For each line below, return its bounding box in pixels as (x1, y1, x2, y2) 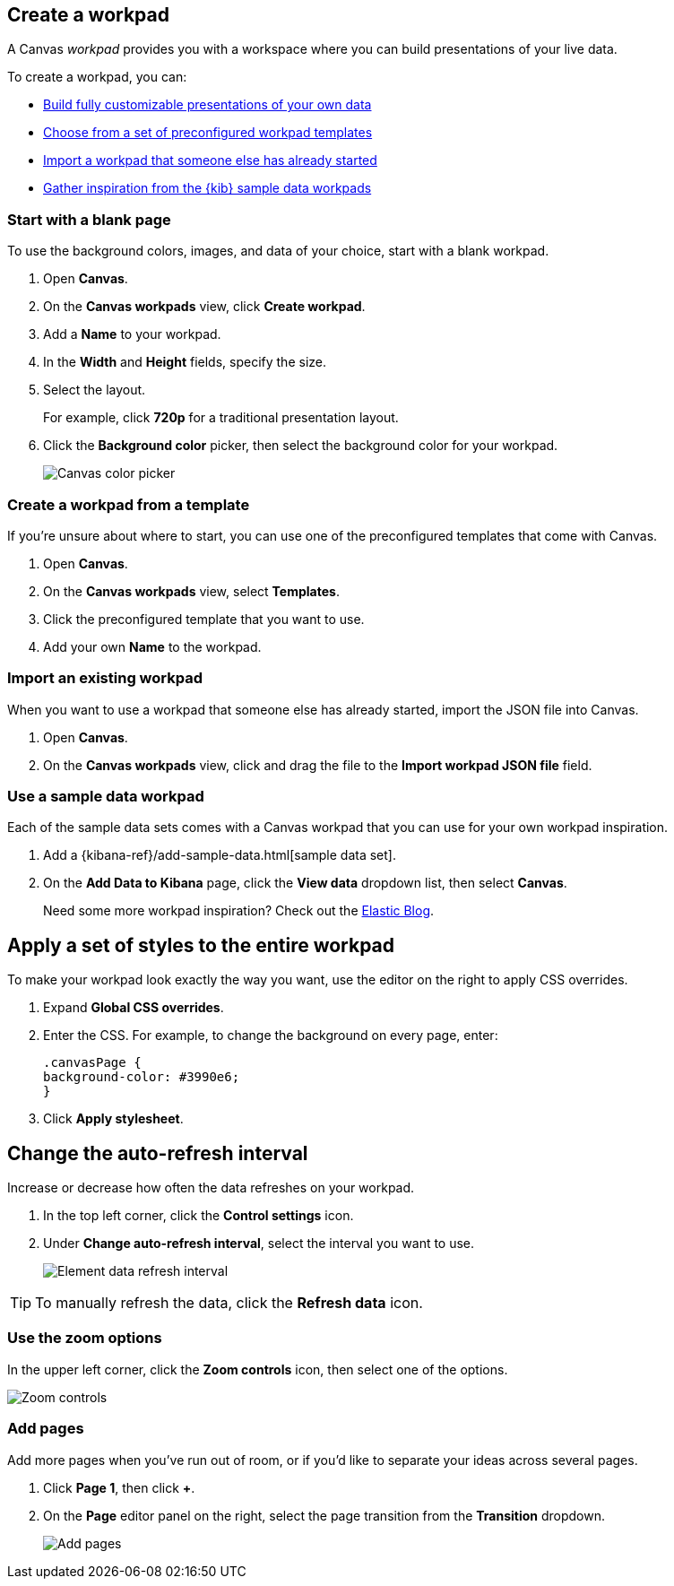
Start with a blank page (7, 210, 171, 229)
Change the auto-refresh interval (7, 1141, 308, 1165)
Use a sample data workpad (7, 787, 204, 806)
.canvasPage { (43, 1055, 142, 1070)
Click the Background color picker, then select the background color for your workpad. (43, 438, 558, 454)
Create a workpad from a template (7, 495, 250, 514)
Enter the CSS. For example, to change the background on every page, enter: (43, 1027, 498, 1044)
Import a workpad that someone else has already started (43, 152, 377, 169)
